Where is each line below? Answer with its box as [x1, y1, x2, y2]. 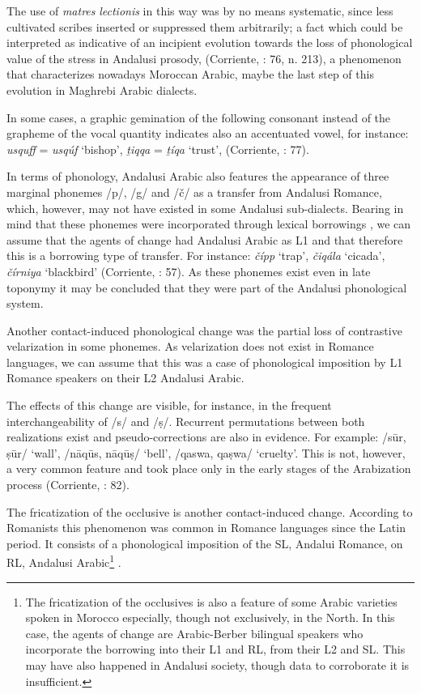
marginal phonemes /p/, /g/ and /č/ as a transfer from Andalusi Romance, [6, 183, 382, 200]
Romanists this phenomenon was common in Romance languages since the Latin [6, 519, 406, 536]
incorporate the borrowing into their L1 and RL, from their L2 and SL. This [25, 641, 406, 658]
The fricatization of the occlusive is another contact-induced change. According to [6, 503, 413, 520]
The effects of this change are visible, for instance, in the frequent [6, 397, 332, 414]
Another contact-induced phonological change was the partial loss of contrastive [6, 321, 402, 338]
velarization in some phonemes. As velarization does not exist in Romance [6, 338, 374, 355]
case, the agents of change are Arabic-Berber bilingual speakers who [25, 624, 364, 641]
